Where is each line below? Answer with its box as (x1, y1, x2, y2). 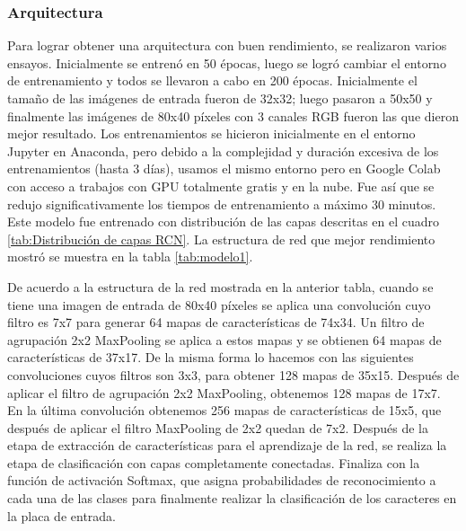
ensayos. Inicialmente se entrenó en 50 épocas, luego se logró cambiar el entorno (7, 53, 446, 72)
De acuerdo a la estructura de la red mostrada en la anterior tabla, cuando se (7, 277, 434, 296)
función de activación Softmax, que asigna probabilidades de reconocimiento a (7, 471, 436, 490)
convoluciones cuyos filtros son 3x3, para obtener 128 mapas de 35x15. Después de (7, 365, 460, 384)
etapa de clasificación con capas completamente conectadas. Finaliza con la (7, 453, 420, 472)
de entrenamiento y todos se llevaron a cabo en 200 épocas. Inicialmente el (7, 71, 418, 90)
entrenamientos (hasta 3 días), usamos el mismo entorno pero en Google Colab (7, 159, 441, 178)
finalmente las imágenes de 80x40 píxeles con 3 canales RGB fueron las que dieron (7, 106, 459, 125)
